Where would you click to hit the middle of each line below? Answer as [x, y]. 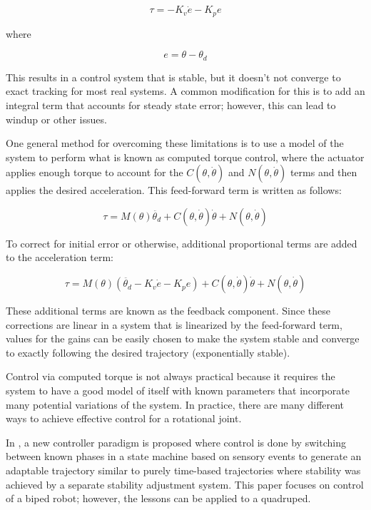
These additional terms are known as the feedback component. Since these [168, 311]
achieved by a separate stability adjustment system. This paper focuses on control [185, 484]
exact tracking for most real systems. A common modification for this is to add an [185, 91]
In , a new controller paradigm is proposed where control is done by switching [176, 442]
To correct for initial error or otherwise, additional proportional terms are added [182, 243]
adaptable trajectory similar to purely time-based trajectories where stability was [183, 470]
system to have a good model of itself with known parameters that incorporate [178, 391]
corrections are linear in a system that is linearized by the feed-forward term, [174, 324]
